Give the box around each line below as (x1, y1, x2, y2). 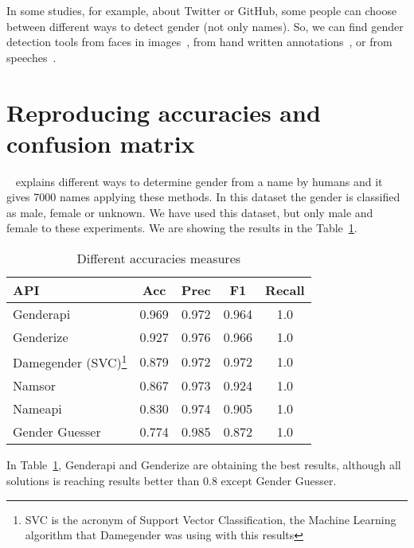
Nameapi (13, 399, 62, 418)
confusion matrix (6, 126, 195, 159)
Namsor (13, 376, 56, 395)
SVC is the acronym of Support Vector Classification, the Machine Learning (25, 511, 396, 527)
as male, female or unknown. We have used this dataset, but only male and (6, 204, 373, 220)
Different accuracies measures (76, 249, 241, 268)
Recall (265, 281, 305, 300)
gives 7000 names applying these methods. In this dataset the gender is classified (6, 188, 400, 205)
